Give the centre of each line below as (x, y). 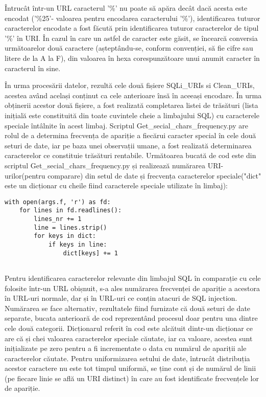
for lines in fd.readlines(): (70, 211)
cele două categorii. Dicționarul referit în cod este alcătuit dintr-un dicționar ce (129, 328)
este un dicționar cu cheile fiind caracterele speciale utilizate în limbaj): (116, 185)
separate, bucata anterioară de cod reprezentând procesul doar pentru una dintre (131, 318)
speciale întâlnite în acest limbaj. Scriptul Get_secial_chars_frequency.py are (126, 125)
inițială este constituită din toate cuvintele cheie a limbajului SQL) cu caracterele (132, 115)
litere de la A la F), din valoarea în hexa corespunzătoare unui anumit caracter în (132, 58)
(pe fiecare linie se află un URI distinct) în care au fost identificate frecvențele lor (132, 378)
